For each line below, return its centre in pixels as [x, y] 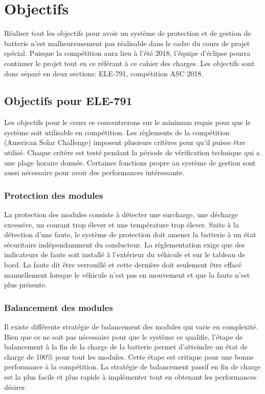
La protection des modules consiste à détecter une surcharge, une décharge [121, 214]
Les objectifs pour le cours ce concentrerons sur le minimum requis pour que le [127, 122]
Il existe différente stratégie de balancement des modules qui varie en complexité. [131, 327]
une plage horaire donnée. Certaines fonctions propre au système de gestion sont [130, 162]
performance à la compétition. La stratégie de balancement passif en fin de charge [132, 367]
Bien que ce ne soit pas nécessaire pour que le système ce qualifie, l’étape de [124, 336]
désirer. [16, 387]
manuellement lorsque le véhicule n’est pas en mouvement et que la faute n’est [127, 274]
